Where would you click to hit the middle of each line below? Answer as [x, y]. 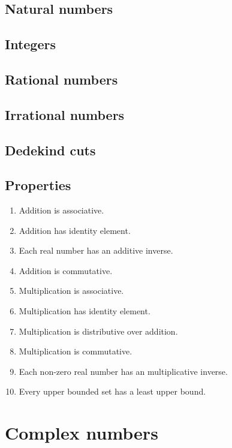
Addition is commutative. [66, 270]
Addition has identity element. [75, 230]
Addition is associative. [61, 210]
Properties [38, 185]
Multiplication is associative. [71, 291]
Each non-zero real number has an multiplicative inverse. [123, 371]
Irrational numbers [65, 114]
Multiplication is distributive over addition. [98, 331]
